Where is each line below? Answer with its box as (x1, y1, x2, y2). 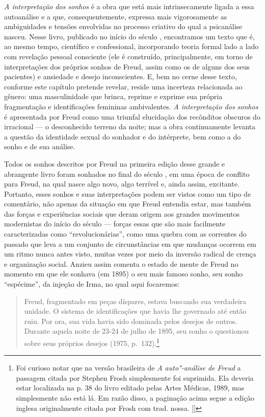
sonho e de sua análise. (4, 141, 75, 152)
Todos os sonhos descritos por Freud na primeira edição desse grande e (4, 158, 225, 169)
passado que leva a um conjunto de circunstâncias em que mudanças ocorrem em (4, 238, 256, 249)
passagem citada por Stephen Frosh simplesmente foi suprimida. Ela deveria (16, 372, 254, 383)
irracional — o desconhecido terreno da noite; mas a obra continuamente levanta (4, 121, 256, 132)
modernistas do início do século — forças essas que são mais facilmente (4, 218, 226, 229)
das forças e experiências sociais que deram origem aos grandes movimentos (4, 208, 240, 219)
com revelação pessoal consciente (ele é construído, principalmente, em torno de (4, 51, 253, 61)
